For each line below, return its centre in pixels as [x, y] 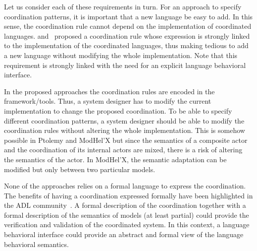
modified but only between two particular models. [80, 169]
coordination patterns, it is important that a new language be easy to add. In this [128, 16]
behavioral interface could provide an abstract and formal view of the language [124, 234]
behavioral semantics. [36, 244]
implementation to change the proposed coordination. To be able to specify [118, 110]
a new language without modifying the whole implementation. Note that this [121, 55]
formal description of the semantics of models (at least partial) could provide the [127, 215]
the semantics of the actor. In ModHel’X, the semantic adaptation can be [115, 159]
